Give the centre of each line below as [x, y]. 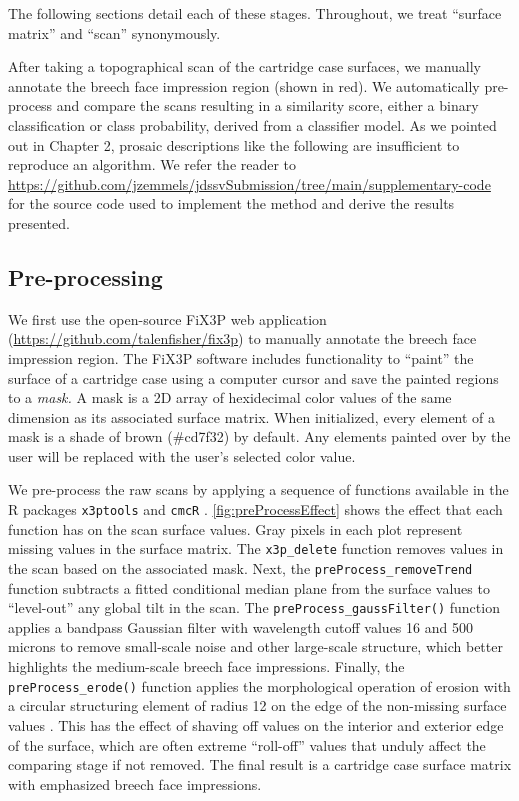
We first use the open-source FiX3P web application [167, 318]
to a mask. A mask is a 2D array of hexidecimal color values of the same [230, 397]
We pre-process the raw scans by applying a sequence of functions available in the [258, 489]
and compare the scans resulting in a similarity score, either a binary [267, 105]
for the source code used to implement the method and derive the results [231, 203]
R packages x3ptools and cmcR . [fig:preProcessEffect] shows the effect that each [255, 509]
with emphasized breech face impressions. [135, 783]
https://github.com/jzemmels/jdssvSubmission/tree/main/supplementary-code [249, 183]
